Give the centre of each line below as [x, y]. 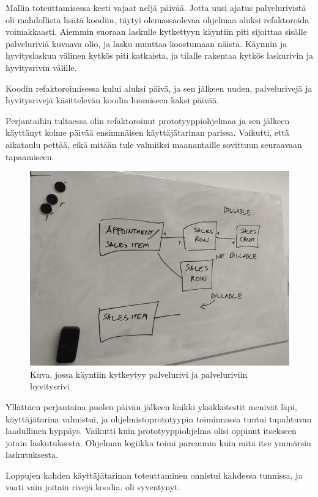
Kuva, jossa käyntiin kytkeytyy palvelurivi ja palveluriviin [139, 374]
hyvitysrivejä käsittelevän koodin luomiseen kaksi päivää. [113, 100]
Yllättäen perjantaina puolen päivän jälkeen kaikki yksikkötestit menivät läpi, [151, 406]
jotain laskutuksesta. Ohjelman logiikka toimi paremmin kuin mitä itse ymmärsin [158, 442]
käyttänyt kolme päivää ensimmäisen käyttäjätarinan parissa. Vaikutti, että [147, 132]
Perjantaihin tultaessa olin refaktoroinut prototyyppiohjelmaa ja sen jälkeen [148, 120]
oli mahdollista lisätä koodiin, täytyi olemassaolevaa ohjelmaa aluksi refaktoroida [157, 19]
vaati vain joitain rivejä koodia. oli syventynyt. [93, 487]
